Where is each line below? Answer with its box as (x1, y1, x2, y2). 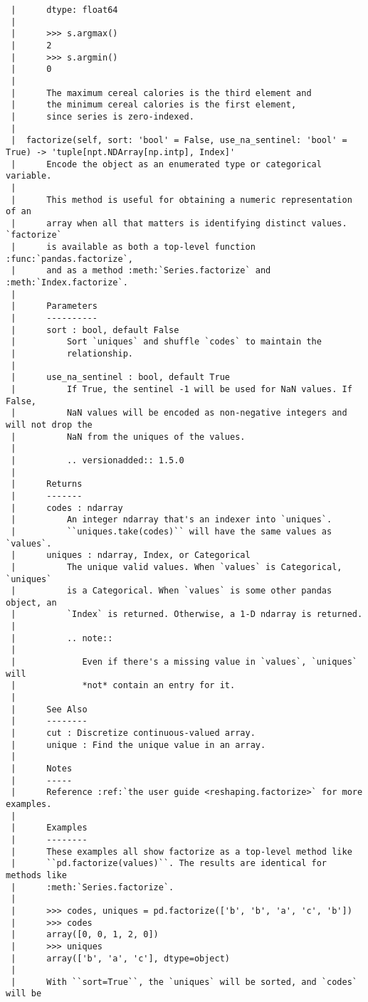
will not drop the (6, 419, 93, 430)
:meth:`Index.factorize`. (6, 278, 128, 288)
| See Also (11, 704, 88, 714)
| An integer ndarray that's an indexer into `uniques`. (11, 515, 332, 525)
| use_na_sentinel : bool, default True (11, 372, 230, 383)
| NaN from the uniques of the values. (11, 431, 246, 442)
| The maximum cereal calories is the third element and (11, 88, 312, 98)
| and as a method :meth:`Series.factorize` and (11, 265, 271, 276)
